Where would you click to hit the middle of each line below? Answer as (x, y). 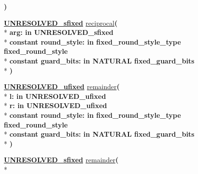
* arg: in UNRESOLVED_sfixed (59, 32)
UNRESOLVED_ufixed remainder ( (62, 87)
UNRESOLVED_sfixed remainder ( (61, 160)
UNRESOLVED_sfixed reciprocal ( (61, 23)
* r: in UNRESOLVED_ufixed (56, 105)
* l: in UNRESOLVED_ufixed (55, 96)
